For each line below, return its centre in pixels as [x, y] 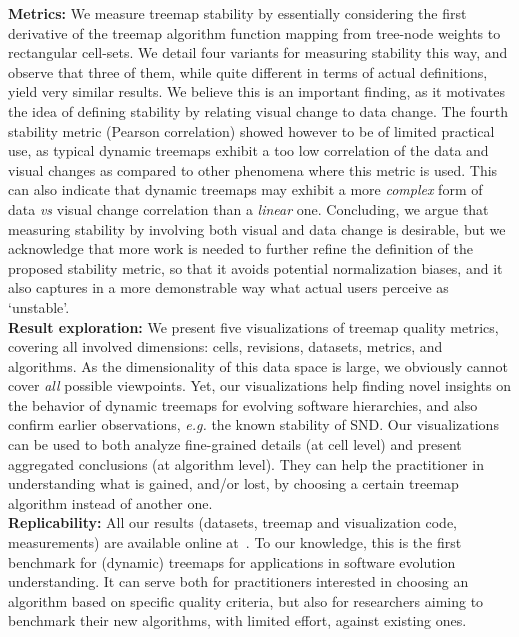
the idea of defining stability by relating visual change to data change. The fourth [258, 110]
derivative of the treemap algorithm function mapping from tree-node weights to [254, 32]
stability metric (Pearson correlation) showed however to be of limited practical [251, 130]
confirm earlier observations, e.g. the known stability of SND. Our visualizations [253, 424]
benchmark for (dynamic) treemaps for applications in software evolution [232, 561]
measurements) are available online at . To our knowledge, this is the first [235, 542]
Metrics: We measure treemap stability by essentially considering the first [237, 13]
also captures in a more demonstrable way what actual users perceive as [228, 287]
